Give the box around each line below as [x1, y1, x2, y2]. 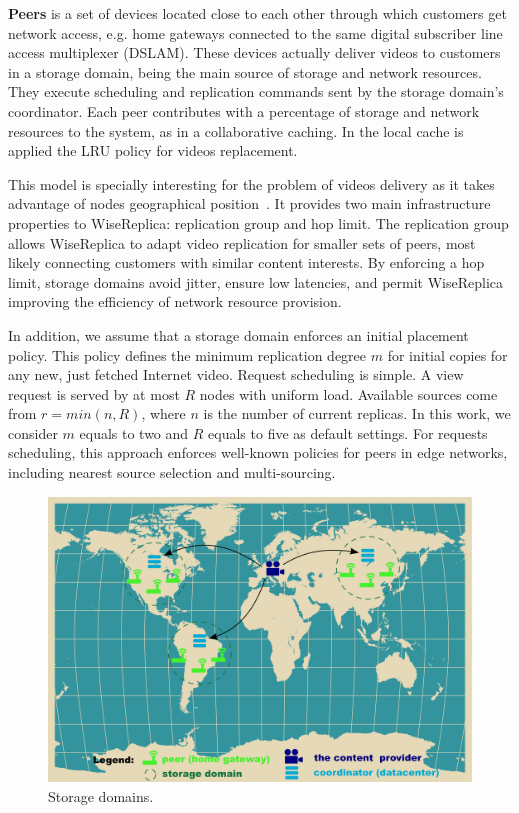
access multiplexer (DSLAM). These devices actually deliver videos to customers [8, 42, 501, 63]
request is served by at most [8, 383, 180, 404]
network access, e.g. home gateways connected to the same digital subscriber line [8, 22, 503, 43]
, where [141, 403, 186, 424]
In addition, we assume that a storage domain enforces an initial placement [8, 324, 469, 345]
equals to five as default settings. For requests [208, 422, 488, 443]
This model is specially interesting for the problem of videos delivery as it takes [8, 173, 495, 194]
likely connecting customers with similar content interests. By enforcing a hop [8, 252, 485, 273]
